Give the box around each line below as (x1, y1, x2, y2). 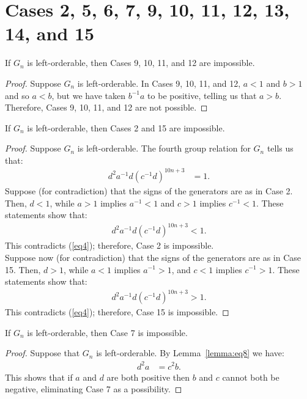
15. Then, (5, 263, 41, 276)
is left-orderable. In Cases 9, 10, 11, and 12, (77, 76, 241, 89)
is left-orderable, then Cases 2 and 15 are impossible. (27, 121, 225, 134)
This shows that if (5, 370, 73, 383)
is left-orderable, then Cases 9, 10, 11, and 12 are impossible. (27, 56, 255, 69)
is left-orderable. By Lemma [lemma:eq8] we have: (96, 346, 284, 359)
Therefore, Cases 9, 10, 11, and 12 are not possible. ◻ (5, 101, 208, 114)
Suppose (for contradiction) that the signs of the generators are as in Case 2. (5, 185, 293, 197)
